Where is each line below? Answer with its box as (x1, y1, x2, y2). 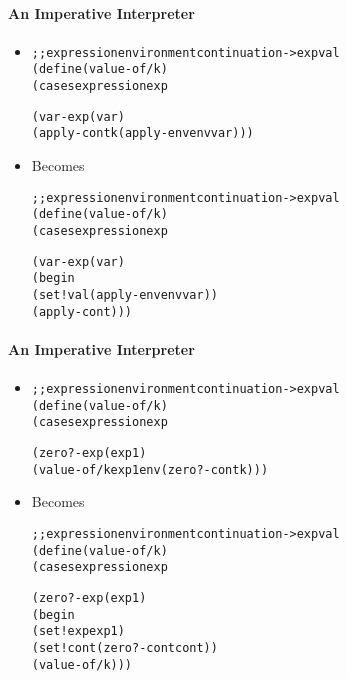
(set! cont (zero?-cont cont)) (31, 640, 218, 655)
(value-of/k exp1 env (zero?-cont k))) (31, 462, 269, 477)
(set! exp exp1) (31, 624, 125, 639)
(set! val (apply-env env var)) (31, 287, 218, 302)
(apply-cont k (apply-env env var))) (31, 126, 254, 141)
